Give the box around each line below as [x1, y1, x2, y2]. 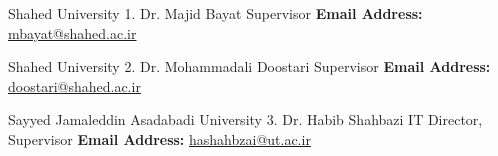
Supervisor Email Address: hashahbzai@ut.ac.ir [8, 128, 311, 149]
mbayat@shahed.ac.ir [8, 22, 137, 43]
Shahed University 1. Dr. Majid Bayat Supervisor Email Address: [8, 3, 423, 23]
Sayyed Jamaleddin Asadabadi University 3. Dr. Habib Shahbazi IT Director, [8, 109, 483, 130]
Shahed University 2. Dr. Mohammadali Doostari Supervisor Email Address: [8, 56, 491, 77]
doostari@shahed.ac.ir [8, 75, 141, 96]
